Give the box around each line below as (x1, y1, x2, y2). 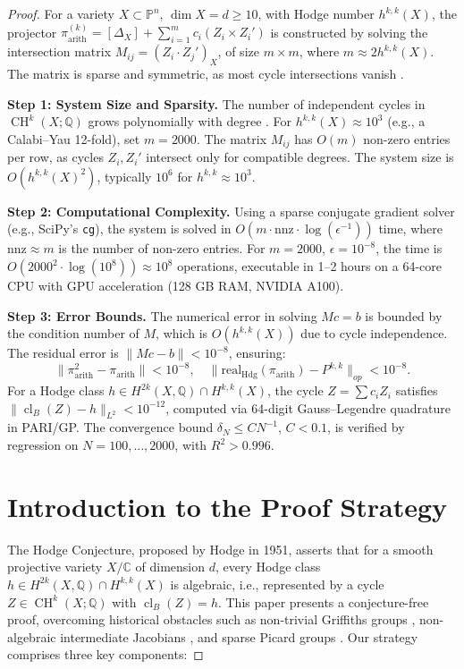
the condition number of (7, 324, 139, 343)
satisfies (395, 381, 438, 400)
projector (7, 22, 57, 41)
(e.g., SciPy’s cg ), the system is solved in (7, 219, 232, 238)
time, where (378, 219, 443, 238)
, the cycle (267, 381, 324, 400)
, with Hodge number (257, 4, 375, 22)
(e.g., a (387, 112, 426, 131)
